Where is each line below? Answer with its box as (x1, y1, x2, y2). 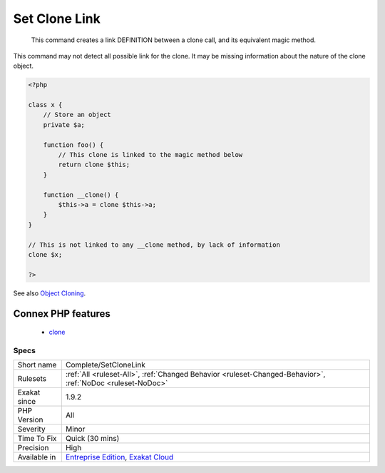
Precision (17, 443, 49, 453)
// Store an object (43, 111, 112, 119)
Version (17, 414, 43, 424)
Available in (17, 452, 56, 462)
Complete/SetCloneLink (65, 360, 145, 370)
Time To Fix (17, 434, 57, 444)
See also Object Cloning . (13, 289, 86, 297)
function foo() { (43, 141, 104, 149)
